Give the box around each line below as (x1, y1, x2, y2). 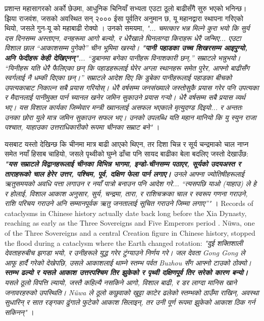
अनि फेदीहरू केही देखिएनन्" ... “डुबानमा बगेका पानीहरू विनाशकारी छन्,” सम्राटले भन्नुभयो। (5, 52, 241, 63)
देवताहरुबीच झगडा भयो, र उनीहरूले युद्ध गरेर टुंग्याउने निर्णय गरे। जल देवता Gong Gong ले (5, 247, 245, 258)
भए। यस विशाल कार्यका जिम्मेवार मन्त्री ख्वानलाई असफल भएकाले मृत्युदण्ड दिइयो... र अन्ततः (5, 101, 242, 112)
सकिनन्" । (5, 306, 34, 317)
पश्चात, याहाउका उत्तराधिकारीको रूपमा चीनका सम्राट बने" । (5, 122, 160, 132)
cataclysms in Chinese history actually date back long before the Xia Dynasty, (5, 207, 247, 218)
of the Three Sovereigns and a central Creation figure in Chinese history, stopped (5, 228, 255, 238)
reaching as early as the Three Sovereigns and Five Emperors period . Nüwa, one (5, 218, 255, 228)
